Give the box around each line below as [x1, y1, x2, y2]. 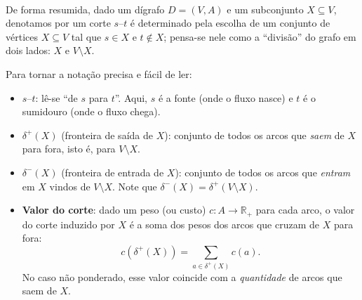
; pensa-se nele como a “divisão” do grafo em [163, 29, 356, 44]
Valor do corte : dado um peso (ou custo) [22, 202, 206, 217]
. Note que [112, 178, 157, 193]
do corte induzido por [22, 216, 115, 231]
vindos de [49, 178, 90, 193]
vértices [6, 29, 38, 44]
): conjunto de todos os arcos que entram [175, 164, 351, 179]
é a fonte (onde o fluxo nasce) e [158, 90, 293, 105]
